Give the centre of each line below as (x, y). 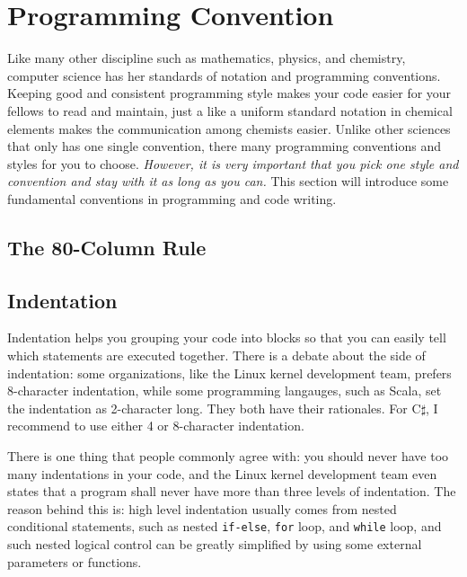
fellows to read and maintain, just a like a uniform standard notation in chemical (230, 110)
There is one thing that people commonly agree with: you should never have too (228, 456)
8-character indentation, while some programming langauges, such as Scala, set (225, 391)
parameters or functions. (75, 561)
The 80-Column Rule (107, 247)
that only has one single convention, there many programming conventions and (224, 146)
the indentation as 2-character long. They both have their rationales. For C (214, 408)
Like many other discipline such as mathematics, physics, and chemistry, (207, 58)
